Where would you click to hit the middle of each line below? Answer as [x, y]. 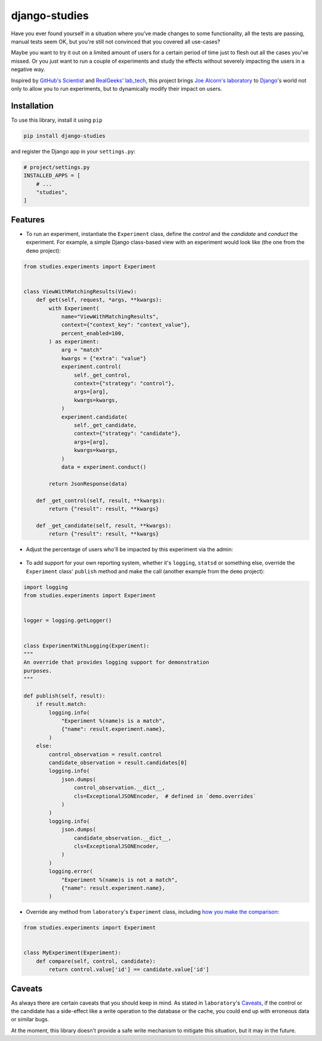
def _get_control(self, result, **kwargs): [100, 500]
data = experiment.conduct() [104, 467]
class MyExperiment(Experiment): [72, 953]
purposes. [38, 671]
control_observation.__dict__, [119, 788]
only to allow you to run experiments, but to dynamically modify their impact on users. [117, 88]
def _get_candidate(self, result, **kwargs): [104, 525]
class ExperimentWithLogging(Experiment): [86, 646]
